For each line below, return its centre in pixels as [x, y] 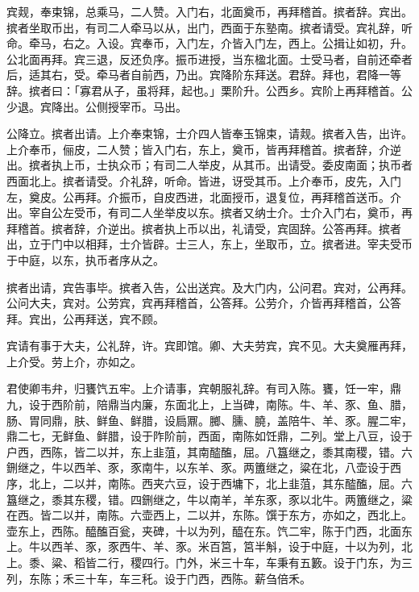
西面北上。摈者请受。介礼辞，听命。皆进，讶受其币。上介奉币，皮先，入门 [204, 180]
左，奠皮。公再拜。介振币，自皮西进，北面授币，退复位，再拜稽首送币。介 [204, 196]
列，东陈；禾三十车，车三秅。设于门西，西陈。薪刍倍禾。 [159, 578]
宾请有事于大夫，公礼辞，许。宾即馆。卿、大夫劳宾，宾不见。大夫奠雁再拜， [209, 346]
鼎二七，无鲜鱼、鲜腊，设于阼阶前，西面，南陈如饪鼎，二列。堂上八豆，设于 [209, 436]
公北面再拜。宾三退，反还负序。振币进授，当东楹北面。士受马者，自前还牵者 [209, 58]
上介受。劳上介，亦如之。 [74, 361]
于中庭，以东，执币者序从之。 [85, 259]
